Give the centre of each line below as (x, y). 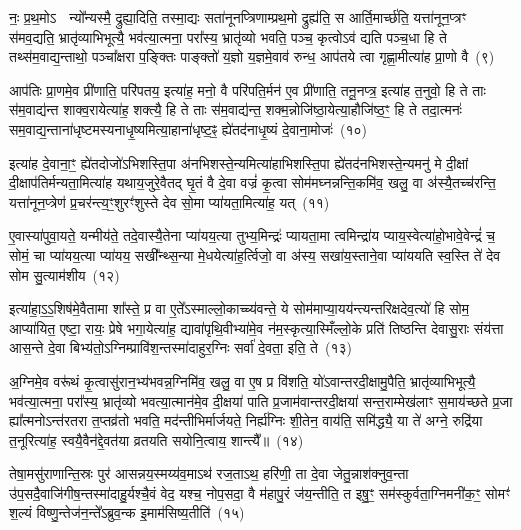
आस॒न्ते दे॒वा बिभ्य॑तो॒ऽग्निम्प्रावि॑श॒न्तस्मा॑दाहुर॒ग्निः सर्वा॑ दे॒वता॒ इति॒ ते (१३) (180, 347)
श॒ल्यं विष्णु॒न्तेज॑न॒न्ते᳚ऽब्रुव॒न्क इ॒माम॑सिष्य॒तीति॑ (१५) (127, 512)
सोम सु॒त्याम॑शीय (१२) (64, 274)
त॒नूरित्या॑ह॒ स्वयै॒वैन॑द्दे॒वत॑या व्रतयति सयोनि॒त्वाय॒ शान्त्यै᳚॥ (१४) (156, 439)
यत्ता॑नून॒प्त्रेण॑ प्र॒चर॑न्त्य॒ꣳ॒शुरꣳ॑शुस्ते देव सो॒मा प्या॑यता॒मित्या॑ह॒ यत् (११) (169, 201)
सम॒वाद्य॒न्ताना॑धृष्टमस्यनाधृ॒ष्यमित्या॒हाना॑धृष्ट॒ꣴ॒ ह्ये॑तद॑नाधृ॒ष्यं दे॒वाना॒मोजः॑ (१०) (188, 128)
